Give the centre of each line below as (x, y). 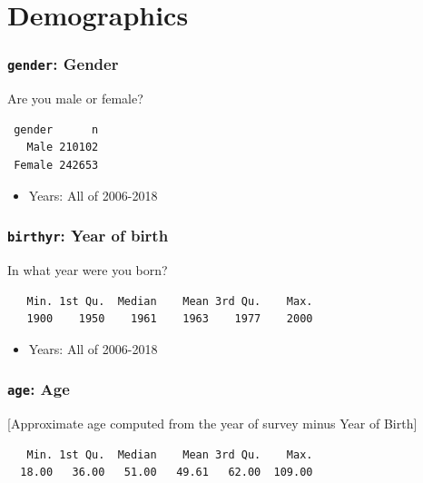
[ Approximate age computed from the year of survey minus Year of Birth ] (212, 424)
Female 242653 (56, 165)
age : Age (39, 389)
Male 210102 (63, 148)
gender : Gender (63, 64)
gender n (56, 129)
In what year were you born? (88, 269)
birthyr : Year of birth (88, 236)
